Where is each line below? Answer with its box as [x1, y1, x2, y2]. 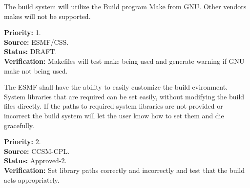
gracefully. [4, 120, 34, 130]
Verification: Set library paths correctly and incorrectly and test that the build [4, 165, 245, 175]
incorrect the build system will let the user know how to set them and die [4, 110, 224, 120]
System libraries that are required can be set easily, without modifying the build [4, 91, 245, 101]
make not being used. [4, 65, 68, 75]
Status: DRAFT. [4, 46, 57, 56]
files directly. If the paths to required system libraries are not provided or [4, 101, 223, 111]
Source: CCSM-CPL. [4, 146, 70, 156]
